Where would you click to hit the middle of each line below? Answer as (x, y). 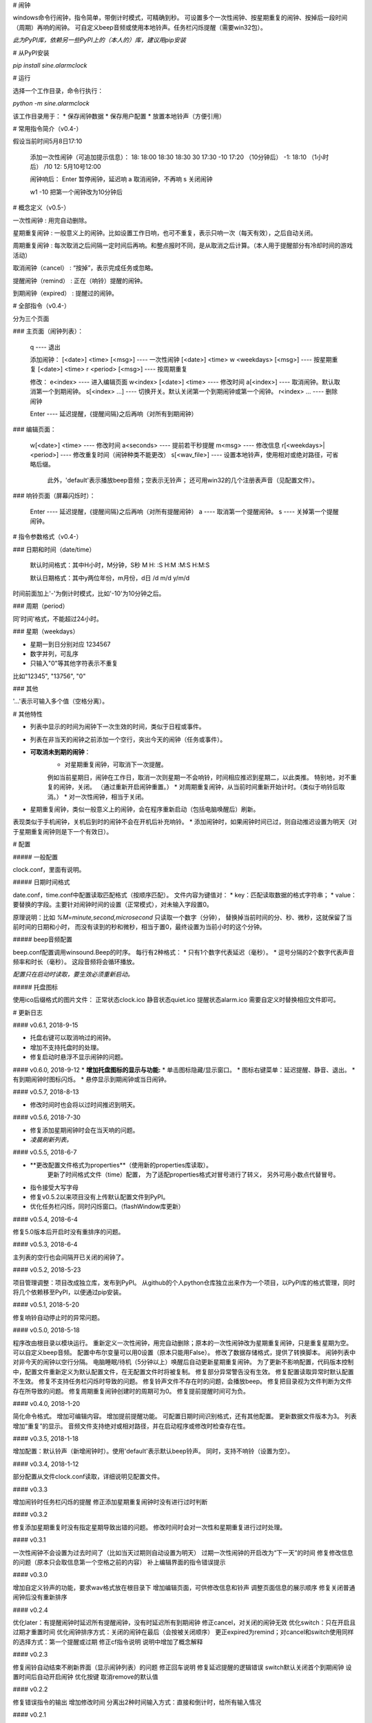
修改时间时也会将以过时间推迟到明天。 (84, 1104)
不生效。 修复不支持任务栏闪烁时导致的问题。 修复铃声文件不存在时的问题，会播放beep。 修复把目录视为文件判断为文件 (183, 1381)
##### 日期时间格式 (41, 882)
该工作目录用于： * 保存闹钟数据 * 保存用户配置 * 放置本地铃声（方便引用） (119, 116)
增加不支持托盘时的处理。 (66, 1047)
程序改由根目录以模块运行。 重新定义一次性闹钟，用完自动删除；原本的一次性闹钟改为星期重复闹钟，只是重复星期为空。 (183, 1343)
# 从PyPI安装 (31, 52)
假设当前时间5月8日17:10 (48, 141)
